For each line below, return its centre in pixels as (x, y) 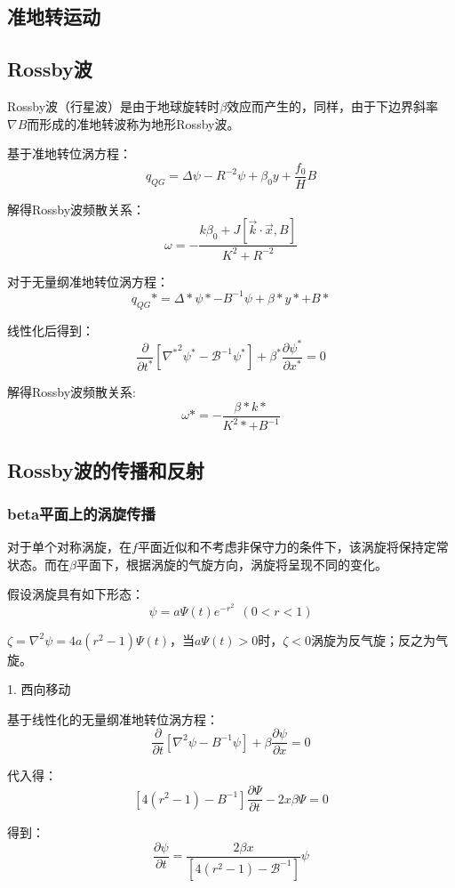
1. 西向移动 (39, 689)
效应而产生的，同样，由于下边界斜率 (333, 105)
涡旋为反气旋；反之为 (374, 639)
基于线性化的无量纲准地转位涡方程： (113, 718)
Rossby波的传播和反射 (106, 469)
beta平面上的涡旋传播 (81, 513)
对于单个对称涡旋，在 (69, 547)
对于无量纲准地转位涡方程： (88, 281)
